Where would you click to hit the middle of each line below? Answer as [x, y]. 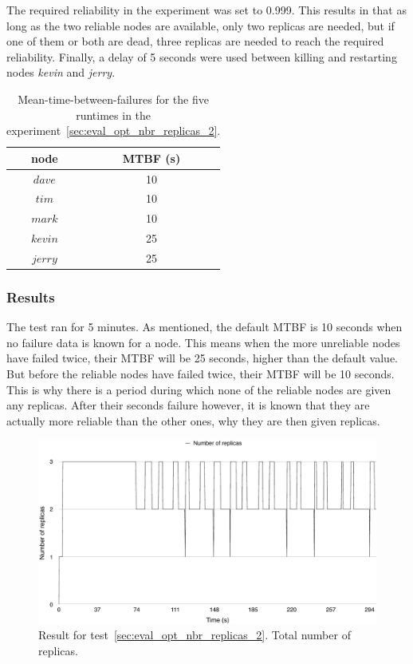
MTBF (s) [151, 158]
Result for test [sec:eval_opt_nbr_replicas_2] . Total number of [195, 635]
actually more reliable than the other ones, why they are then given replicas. [193, 420]
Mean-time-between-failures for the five [113, 99]
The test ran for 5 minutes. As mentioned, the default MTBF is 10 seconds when [205, 327]
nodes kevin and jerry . [61, 72]
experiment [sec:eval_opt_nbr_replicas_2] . [114, 130]
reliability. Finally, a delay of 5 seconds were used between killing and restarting [202, 56]
